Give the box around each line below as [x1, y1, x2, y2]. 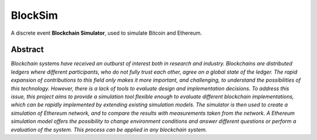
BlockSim [11, 9, 58, 22]
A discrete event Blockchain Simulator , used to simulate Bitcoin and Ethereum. [11, 29, 203, 36]
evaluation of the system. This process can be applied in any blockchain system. [11, 126, 207, 133]
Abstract [11, 45, 44, 55]
